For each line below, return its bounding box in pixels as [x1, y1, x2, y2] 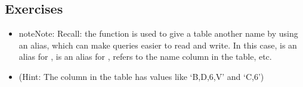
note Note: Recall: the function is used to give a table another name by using [18, 27, 298, 40]
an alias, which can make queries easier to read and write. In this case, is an [18, 38, 297, 51]
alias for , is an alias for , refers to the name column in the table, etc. [18, 50, 272, 63]
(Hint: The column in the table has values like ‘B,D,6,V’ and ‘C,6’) [18, 70, 264, 82]
